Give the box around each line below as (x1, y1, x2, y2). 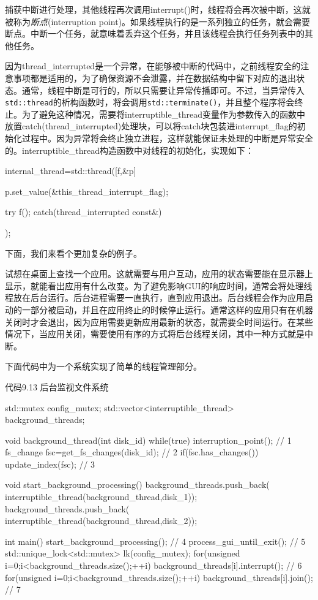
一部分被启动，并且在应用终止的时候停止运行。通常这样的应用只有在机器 (21, 303, 313, 316)
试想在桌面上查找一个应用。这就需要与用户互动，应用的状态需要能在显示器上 (5, 267, 313, 280)
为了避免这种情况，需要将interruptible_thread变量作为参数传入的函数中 (21, 107, 305, 120)
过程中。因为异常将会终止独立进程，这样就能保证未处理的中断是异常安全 (21, 132, 313, 144)
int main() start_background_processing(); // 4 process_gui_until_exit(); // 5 (5, 534, 306, 547)
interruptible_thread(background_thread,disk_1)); (5, 490, 198, 503)
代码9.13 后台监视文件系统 (5, 380, 109, 393)
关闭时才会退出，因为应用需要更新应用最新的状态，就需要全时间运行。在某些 (5, 315, 313, 328)
